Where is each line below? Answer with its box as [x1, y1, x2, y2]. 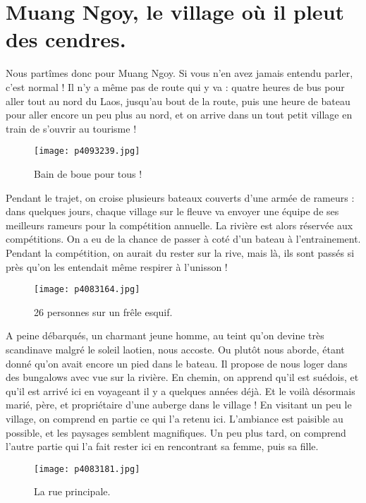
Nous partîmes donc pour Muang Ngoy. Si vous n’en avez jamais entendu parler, [6, 66, 353, 80]
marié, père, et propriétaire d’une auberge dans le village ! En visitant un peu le [6, 397, 352, 412]
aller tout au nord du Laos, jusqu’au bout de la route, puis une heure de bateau [6, 93, 350, 108]
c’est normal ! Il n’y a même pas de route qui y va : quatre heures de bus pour [6, 79, 345, 94]
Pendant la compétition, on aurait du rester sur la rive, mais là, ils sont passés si [6, 245, 355, 260]
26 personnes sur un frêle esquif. [34, 304, 173, 319]
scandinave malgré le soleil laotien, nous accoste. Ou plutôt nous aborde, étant [6, 341, 345, 356]
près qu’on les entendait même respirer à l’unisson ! [6, 259, 228, 274]
